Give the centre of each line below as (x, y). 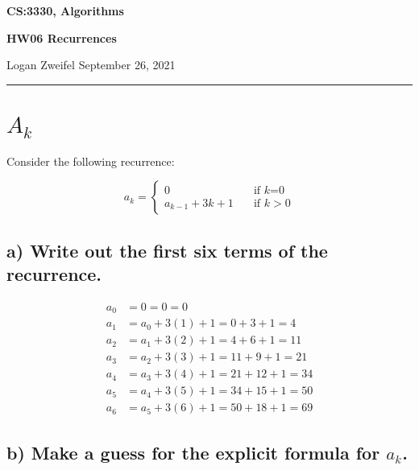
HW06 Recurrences (62, 37)
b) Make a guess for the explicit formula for (193, 452)
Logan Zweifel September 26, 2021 (91, 65)
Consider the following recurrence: (91, 161)
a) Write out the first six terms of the (167, 250)
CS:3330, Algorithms (65, 10)
